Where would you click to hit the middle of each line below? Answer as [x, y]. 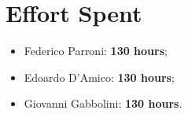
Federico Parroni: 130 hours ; [96, 51]
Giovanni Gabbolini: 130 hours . [103, 103]
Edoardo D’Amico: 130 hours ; [99, 77]
